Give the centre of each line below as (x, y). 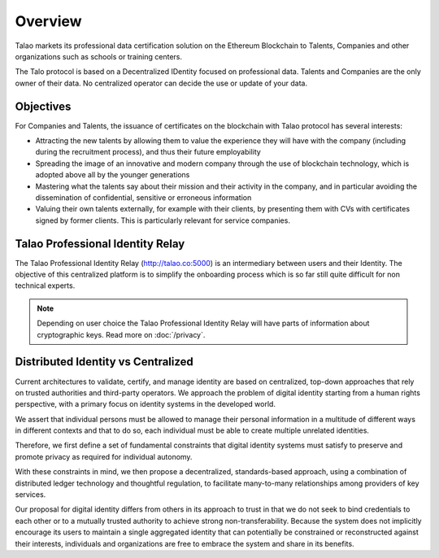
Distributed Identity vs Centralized (104, 362)
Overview (48, 21)
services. (30, 495)
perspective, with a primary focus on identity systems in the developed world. (146, 404)
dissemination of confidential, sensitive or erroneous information (143, 197)
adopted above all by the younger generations (113, 175)
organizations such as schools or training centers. (99, 56)
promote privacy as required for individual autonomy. (104, 456)
